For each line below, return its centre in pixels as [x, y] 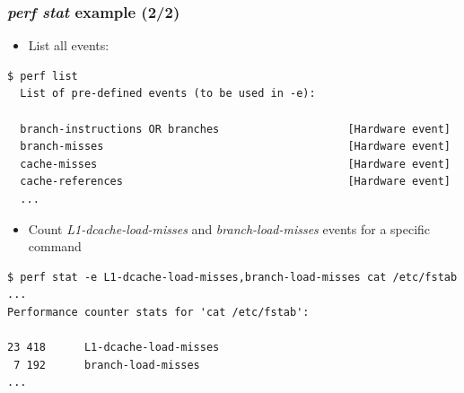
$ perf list [43, 76]
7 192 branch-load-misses [107, 365]
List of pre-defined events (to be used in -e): [168, 94]
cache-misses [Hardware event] [235, 164]
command [55, 246]
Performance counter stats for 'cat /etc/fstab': [158, 312]
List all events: [69, 45]
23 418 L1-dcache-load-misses [114, 348]
